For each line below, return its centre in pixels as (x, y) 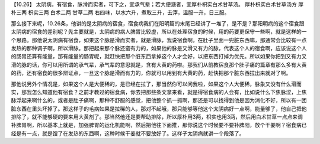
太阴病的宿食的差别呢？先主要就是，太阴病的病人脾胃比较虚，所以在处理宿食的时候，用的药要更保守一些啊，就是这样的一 (159, 32)
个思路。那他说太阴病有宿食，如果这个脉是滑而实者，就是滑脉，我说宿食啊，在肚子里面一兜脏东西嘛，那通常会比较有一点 (159, 40)
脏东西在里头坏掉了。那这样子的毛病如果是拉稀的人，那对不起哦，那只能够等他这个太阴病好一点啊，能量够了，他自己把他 (159, 109)
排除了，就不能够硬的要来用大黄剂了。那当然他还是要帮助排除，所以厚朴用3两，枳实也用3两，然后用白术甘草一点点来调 (157, 117)
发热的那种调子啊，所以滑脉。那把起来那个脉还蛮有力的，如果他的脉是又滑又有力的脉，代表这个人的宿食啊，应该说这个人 (159, 48)
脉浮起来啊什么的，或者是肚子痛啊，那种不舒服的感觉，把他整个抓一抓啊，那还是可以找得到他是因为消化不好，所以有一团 (159, 100)
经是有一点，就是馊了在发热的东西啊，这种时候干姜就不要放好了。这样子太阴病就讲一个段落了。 (128, 133)
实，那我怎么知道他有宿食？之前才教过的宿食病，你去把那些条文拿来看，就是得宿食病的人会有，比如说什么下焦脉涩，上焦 (159, 92)
